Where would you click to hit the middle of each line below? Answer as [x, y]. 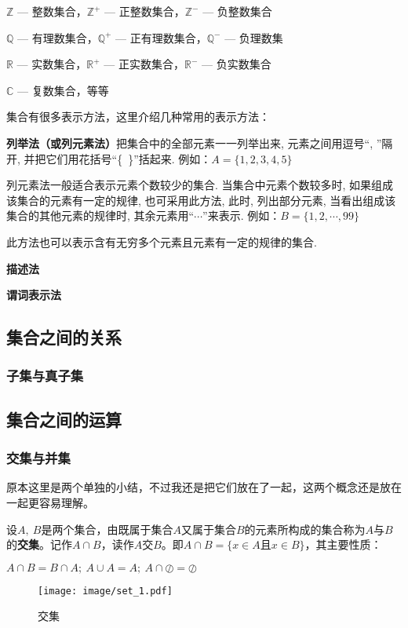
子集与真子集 [45, 376]
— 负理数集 [254, 37]
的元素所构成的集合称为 [305, 529]
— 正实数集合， [144, 64]
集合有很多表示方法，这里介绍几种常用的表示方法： [138, 117]
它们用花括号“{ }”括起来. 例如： [129, 158]
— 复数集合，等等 [63, 90]
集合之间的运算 [64, 419]
